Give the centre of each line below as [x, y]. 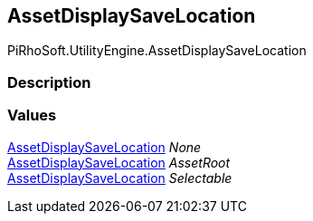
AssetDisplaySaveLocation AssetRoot [119, 162]
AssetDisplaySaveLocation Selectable [120, 178]
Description [49, 82]
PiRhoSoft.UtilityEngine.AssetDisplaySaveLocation [157, 51]
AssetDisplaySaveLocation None [104, 147]
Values [32, 115]
